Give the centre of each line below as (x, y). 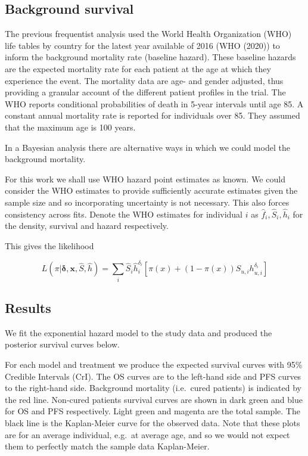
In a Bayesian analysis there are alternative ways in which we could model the (147, 147)
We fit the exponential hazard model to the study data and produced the (139, 332)
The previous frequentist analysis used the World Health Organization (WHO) (148, 34)
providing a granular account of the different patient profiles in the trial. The (145, 92)
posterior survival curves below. (62, 344)
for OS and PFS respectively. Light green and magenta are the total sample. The (153, 411)
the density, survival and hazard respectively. (87, 226)
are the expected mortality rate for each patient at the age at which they (138, 68)
